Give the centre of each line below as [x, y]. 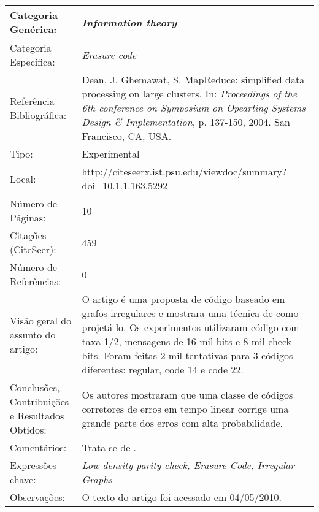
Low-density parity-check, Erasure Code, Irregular [188, 465]
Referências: [36, 281]
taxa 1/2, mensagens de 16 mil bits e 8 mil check [187, 341]
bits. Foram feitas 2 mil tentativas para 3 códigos [187, 355]
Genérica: [33, 29]
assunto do [33, 334]
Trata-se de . [109, 447]
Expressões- [35, 465]
